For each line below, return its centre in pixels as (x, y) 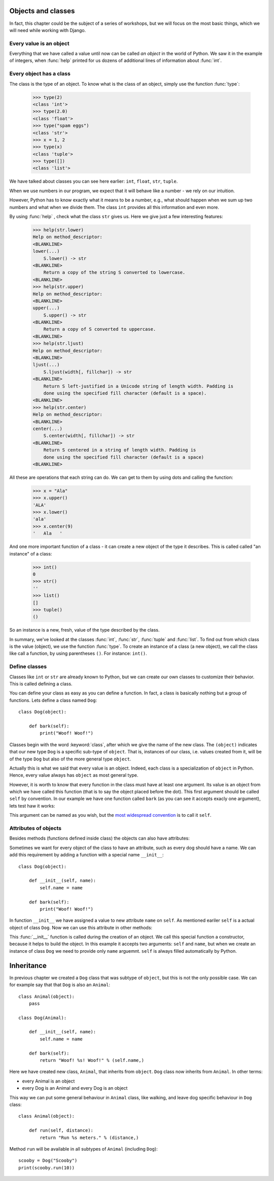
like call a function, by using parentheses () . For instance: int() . (78, 653)
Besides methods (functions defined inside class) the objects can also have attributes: (99, 838)
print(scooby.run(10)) (47, 1168)
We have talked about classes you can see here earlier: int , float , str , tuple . (94, 181)
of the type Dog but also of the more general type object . (70, 759)
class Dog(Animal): (43, 1018)
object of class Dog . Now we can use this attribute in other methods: (81, 927)
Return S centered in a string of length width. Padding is (120, 450)
